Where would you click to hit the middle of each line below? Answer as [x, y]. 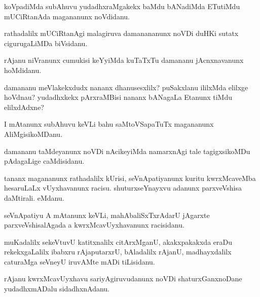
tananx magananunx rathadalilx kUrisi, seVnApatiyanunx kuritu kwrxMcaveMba [130, 178]
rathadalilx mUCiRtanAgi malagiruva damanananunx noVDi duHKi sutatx [121, 33]
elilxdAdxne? [24, 107]
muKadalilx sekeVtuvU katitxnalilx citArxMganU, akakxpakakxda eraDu [118, 242]
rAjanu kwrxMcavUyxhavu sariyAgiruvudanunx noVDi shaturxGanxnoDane [123, 279]
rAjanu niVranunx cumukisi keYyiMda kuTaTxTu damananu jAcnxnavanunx [124, 60]
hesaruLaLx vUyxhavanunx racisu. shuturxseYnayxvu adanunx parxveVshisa [123, 188]
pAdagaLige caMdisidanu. [44, 161]
